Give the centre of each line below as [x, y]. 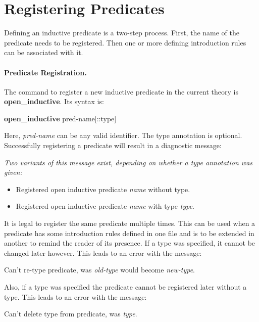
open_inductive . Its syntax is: [54, 101]
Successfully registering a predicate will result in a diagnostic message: [113, 145]
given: [13, 172]
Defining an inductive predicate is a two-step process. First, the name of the [122, 33]
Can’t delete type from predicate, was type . [71, 314]
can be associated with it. [44, 52]
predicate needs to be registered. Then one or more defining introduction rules [125, 42]
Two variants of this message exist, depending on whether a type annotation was [128, 162]
